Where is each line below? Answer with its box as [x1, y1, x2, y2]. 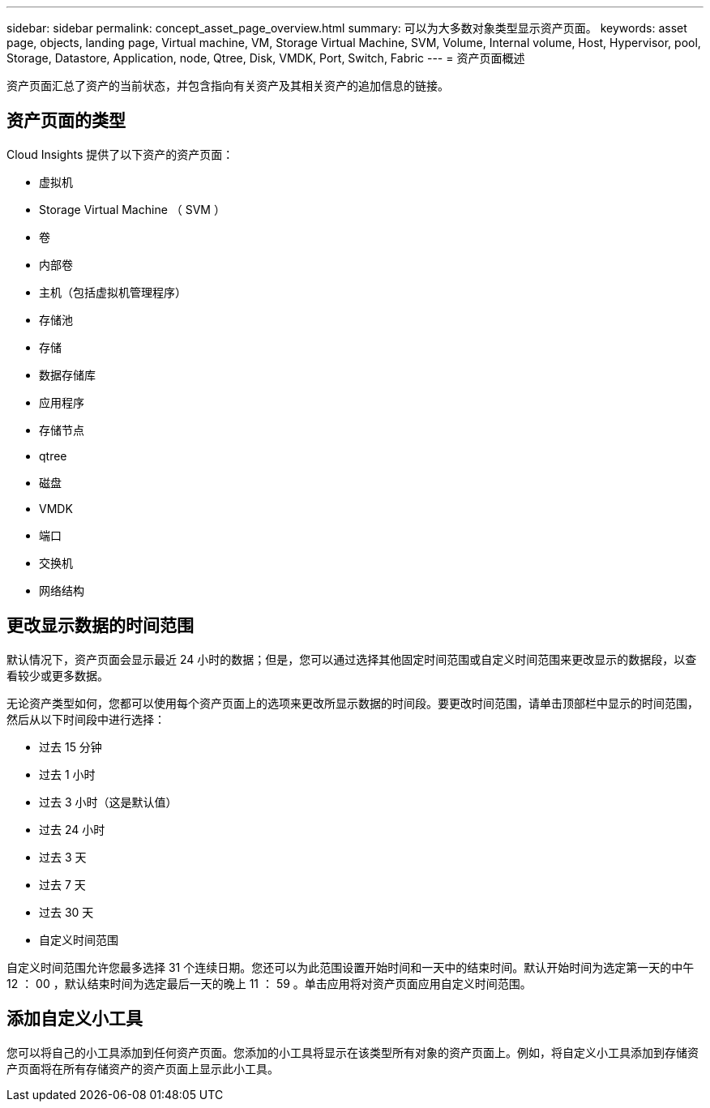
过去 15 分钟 [39, 739, 102, 754]
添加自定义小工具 [6, 1008, 143, 1029]
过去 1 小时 [39, 767, 96, 781]
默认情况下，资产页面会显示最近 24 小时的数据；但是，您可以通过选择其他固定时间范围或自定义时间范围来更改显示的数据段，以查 [6, 652, 697, 666]
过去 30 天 [39, 905, 94, 919]
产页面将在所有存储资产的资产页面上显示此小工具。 [6, 1061, 279, 1076]
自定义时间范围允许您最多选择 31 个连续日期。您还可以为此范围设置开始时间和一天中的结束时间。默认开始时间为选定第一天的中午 [6, 960, 695, 974]
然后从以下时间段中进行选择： [6, 712, 165, 726]
